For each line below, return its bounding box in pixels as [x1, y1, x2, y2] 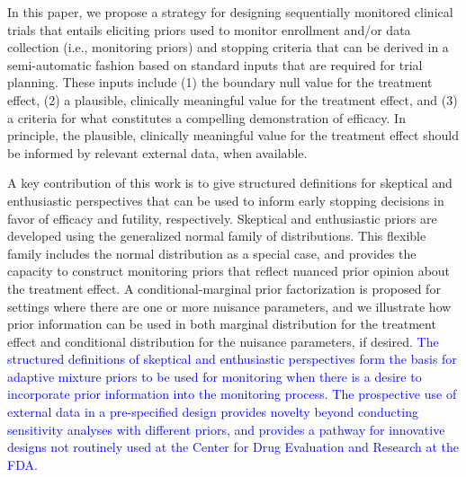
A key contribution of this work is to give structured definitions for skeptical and [7, 173, 453, 192]
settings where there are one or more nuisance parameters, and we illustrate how [7, 296, 452, 315]
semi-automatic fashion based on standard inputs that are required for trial [7, 55, 423, 74]
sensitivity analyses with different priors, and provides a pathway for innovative [7, 420, 445, 438]
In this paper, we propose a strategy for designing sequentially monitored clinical [7, 3, 453, 21]
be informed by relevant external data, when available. [7, 143, 308, 162]
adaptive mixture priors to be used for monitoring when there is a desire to [7, 367, 422, 385]
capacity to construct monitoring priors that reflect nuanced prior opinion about [7, 261, 451, 280]
